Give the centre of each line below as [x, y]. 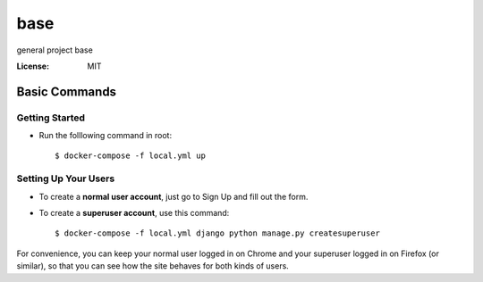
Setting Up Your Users [66, 178]
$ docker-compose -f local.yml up [130, 156]
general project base [55, 50]
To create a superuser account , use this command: [134, 213]
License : [33, 66]
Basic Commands [66, 91]
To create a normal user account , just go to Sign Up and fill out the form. [174, 196]
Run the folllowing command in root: [106, 136]
